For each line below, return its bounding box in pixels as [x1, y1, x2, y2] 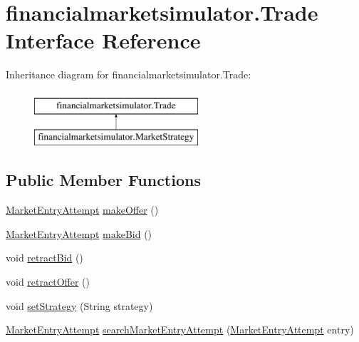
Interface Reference [6, 26, 201, 55]
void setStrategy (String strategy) [6, 298, 153, 313]
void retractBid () [6, 250, 83, 265]
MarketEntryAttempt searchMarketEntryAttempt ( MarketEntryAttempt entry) [6, 322, 354, 337]
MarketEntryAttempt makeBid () [6, 226, 152, 241]
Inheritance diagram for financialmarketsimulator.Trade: [6, 67, 251, 82]
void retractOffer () [6, 274, 90, 289]
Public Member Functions [6, 169, 201, 191]
